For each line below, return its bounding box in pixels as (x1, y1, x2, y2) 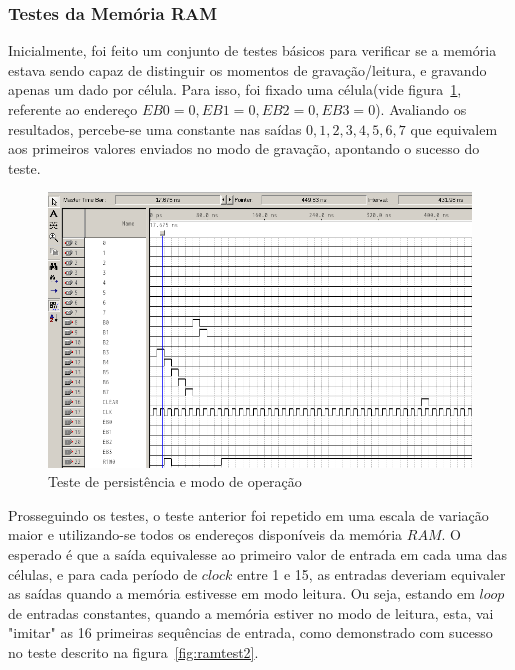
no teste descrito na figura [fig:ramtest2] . (8, 641, 259, 662)
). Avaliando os (375, 99, 467, 119)
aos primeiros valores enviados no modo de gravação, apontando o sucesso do (8, 138, 480, 159)
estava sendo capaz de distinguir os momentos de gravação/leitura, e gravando (8, 59, 487, 80)
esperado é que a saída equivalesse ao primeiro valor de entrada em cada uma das (8, 543, 508, 564)
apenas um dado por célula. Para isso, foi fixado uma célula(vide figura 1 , (8, 79, 462, 100)
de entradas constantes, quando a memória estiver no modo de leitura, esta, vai (8, 602, 494, 623)
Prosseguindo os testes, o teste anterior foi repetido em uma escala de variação (8, 504, 489, 525)
